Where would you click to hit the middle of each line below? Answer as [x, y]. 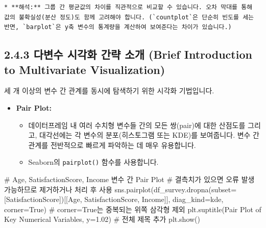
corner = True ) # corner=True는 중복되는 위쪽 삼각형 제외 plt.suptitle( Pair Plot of [133, 209]
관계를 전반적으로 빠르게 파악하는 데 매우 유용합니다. [112, 145]
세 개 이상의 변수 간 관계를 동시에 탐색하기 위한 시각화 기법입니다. [109, 91]
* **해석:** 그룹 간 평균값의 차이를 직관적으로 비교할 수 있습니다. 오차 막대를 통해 [128, 7]
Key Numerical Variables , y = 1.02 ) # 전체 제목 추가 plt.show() [102, 219]
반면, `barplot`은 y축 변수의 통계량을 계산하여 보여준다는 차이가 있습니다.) [118, 27]
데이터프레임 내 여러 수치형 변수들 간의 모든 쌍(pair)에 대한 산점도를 [137, 125]
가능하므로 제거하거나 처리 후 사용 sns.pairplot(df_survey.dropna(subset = [120, 189]
